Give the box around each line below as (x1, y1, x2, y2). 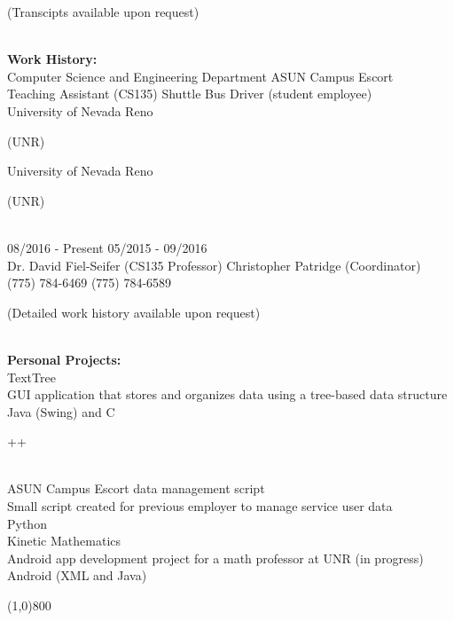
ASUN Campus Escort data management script (7, 479, 265, 498)
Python (7, 514, 47, 532)
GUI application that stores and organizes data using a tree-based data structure (7, 385, 448, 404)
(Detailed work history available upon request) (7, 303, 261, 321)
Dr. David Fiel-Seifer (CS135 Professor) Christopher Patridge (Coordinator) (7, 255, 421, 274)
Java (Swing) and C (7, 402, 115, 421)
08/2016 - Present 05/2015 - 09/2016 (7, 238, 207, 256)
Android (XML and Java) (7, 566, 147, 585)
